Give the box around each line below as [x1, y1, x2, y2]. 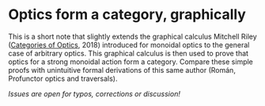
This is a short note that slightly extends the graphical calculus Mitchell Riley [8, 32, 257, 41]
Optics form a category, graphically [8, 6, 247, 24]
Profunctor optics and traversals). [8, 74, 118, 83]
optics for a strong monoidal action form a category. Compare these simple [8, 57, 253, 66]
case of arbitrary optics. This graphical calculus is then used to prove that [8, 48, 249, 58]
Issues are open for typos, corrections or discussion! [8, 89, 180, 98]
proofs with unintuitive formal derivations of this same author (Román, [8, 65, 236, 74]
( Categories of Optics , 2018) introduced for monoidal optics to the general [8, 40, 250, 49]
